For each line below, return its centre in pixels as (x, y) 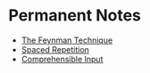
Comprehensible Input (62, 59)
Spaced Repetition (55, 49)
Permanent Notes (75, 16)
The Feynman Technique (67, 40)
